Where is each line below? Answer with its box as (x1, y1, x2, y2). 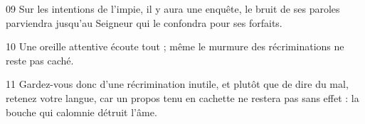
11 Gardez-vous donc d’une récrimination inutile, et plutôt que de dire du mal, (6, 77, 349, 91)
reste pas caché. (6, 52, 74, 67)
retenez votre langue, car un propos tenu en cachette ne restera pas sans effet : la (6, 90, 359, 105)
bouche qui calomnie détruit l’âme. (6, 104, 157, 119)
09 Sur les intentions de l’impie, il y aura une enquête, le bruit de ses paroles (6, 1, 340, 16)
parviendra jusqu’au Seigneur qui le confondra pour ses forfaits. (6, 15, 282, 30)
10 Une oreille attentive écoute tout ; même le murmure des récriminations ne (6, 39, 344, 54)
